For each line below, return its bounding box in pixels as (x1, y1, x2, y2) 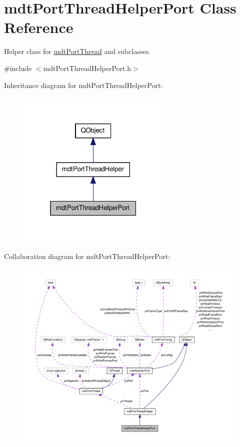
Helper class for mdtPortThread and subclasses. (4, 46, 150, 56)
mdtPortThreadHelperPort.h (43, 62, 131, 73)
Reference (4, 17, 73, 37)
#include (4, 62, 32, 73)
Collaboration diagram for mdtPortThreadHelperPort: (4, 251, 170, 261)
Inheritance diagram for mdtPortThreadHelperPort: (4, 79, 163, 90)
